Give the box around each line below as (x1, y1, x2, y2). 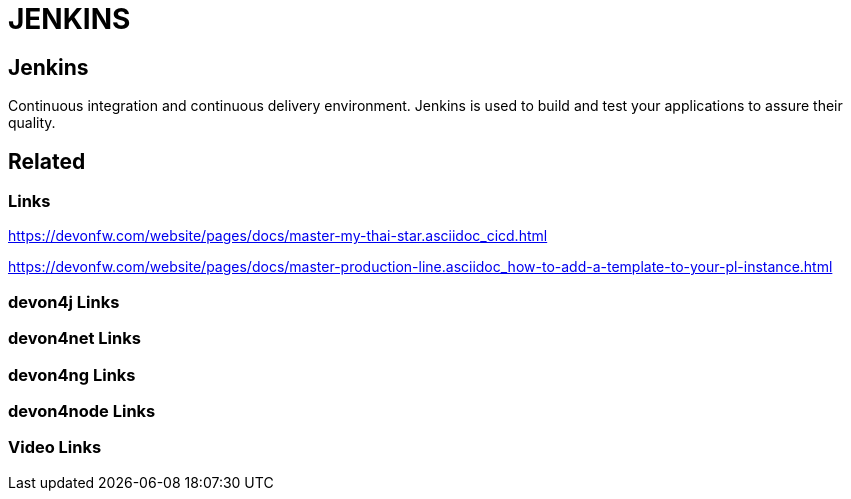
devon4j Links (8, 291, 120, 312)
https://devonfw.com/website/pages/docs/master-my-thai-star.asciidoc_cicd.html (8, 227, 548, 245)
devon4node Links (8, 400, 156, 421)
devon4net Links (8, 328, 141, 349)
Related (8, 148, 86, 174)
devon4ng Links (8, 364, 136, 385)
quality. (8, 114, 56, 132)
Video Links (8, 437, 102, 458)
